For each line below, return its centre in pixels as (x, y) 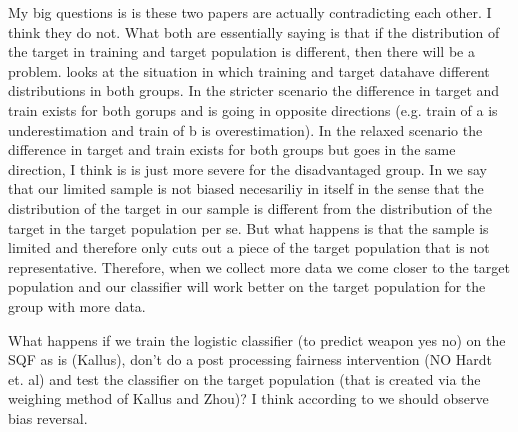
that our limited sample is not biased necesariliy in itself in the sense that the (246, 188)
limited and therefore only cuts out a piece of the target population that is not (249, 247)
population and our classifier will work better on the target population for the (247, 286)
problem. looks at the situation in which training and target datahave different (249, 70)
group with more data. (77, 305)
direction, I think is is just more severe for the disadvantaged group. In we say (247, 168)
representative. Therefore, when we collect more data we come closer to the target (259, 266)
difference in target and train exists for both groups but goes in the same (232, 149)
